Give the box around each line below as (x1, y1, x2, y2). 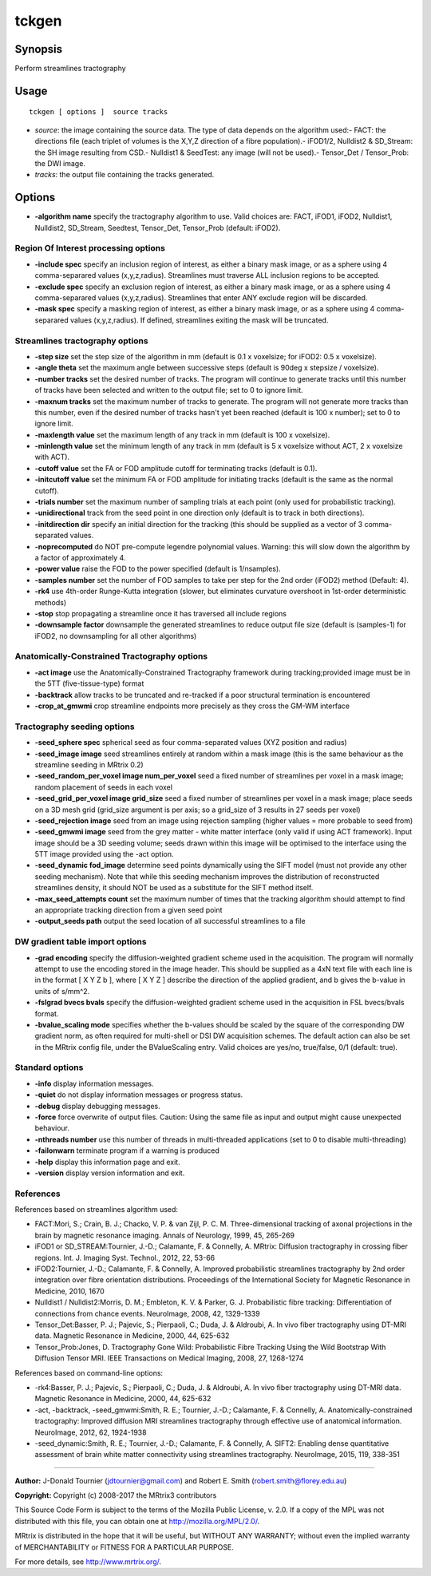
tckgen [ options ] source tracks (29, 108, 168, 117)
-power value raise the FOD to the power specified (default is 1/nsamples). (34, 564, 281, 574)
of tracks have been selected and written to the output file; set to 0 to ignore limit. (34, 386, 303, 395)
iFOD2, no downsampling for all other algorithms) (34, 631, 197, 640)
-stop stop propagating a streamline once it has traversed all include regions (34, 608, 287, 618)
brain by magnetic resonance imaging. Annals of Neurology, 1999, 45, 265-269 (34, 1230, 295, 1240)
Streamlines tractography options (14, 335, 148, 346)
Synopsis (14, 42, 63, 56)
